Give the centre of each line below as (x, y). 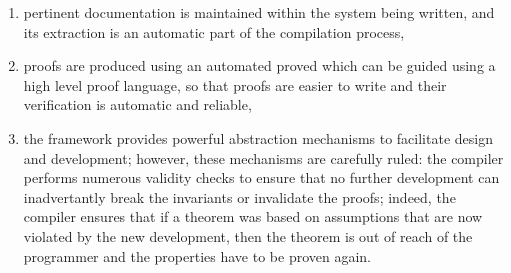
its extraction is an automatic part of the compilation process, (214, 31)
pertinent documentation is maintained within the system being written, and (259, 12)
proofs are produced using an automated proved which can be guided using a (259, 65)
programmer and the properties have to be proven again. (197, 255)
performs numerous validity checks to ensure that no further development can (261, 177)
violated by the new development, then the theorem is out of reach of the (248, 235)
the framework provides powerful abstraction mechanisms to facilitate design (258, 137)
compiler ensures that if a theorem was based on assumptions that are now (253, 216)
